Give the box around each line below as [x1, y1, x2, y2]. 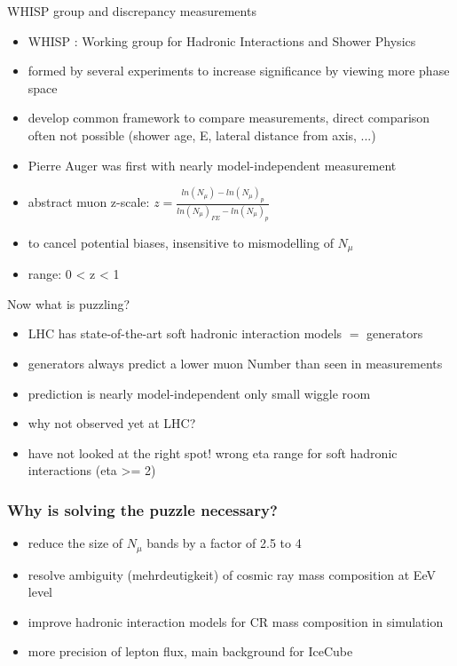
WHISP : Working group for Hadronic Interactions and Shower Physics [28, 31, 416, 50]
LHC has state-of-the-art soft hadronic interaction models [28, 324, 343, 343]
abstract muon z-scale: [28, 193, 150, 211]
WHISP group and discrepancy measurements [7, 2, 256, 20]
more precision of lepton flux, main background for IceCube [28, 642, 353, 661]
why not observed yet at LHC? [28, 414, 196, 432]
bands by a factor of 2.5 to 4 [146, 534, 302, 552]
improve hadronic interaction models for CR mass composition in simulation [28, 612, 444, 630]
